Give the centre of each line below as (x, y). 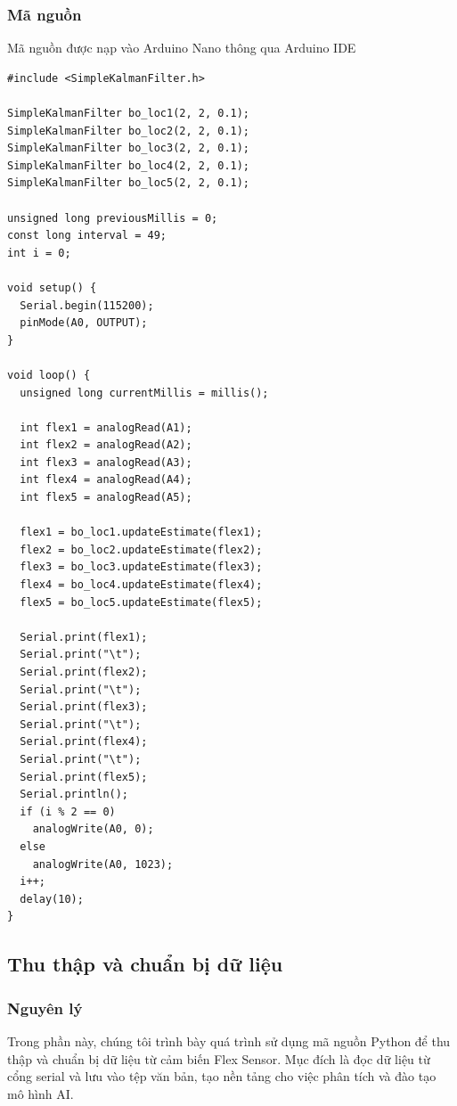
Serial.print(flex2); (84, 672)
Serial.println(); (74, 795)
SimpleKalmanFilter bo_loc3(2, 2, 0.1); (129, 148)
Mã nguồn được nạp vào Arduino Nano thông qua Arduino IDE (182, 48)
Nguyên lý (45, 1008)
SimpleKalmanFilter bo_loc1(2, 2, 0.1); (129, 113)
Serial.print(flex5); (84, 777)
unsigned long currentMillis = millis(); (144, 393)
